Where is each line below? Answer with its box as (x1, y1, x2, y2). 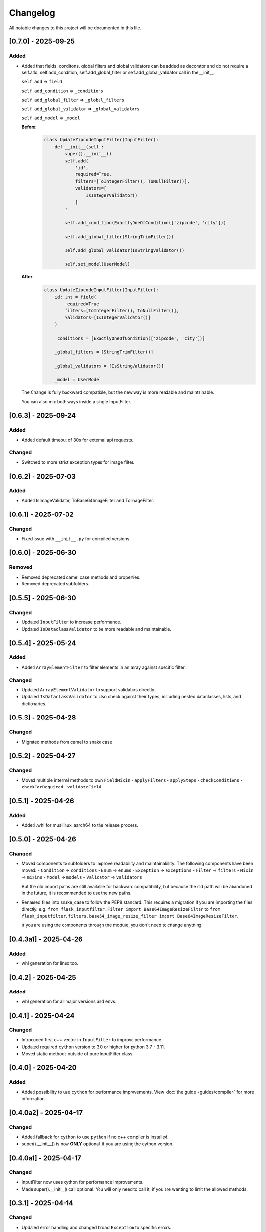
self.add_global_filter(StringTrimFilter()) (65, 234, 174, 239)
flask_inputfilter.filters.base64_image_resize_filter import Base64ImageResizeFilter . (21, 913, 238, 919)
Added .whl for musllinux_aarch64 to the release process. (21, 822, 139, 828)
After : (21, 274, 34, 280)
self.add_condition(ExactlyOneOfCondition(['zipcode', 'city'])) (65, 220, 226, 226)
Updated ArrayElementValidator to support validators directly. (21, 686, 156, 692)
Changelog (9, 7, 55, 18)
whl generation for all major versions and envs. (21, 998, 117, 1005)
